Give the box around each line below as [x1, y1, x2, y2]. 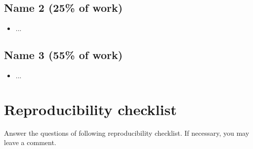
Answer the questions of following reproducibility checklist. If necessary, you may [4, 127, 250, 138]
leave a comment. [4, 137, 56, 148]
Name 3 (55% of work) [4, 47, 123, 62]
